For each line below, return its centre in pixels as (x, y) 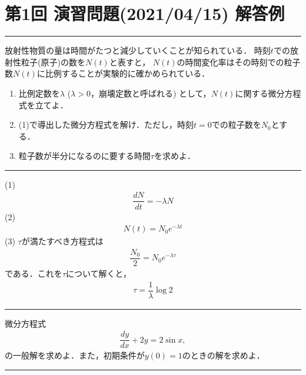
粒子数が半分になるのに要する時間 (84, 156)
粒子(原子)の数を (53, 62)
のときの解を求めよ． (223, 355)
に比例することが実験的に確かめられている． (123, 73)
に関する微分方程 (268, 93)
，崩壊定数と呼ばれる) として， (151, 93)
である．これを (34, 273)
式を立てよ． (43, 104)
